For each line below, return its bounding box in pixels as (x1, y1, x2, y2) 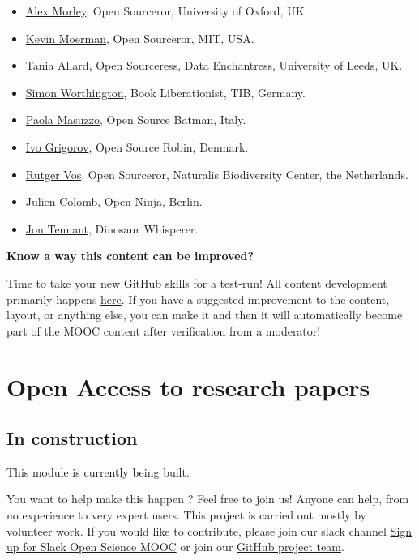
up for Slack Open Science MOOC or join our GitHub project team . (6, 538, 344, 555)
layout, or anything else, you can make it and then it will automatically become (6, 306, 403, 323)
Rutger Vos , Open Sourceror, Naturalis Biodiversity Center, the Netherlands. (25, 165, 408, 182)
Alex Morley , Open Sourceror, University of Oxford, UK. (25, 2, 308, 19)
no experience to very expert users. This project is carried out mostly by (6, 507, 366, 524)
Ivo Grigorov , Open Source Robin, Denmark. (25, 138, 249, 155)
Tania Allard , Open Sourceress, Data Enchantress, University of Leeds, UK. (25, 57, 403, 74)
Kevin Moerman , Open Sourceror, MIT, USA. (25, 29, 254, 46)
